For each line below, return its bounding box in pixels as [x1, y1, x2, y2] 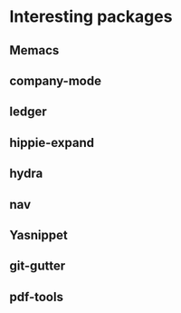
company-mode [9, 73, 102, 88]
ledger [9, 104, 47, 120]
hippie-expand [9, 134, 95, 151]
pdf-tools [9, 289, 63, 305]
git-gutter [9, 259, 66, 274]
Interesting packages [9, 6, 173, 27]
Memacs [9, 43, 60, 58]
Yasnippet [9, 227, 68, 242]
